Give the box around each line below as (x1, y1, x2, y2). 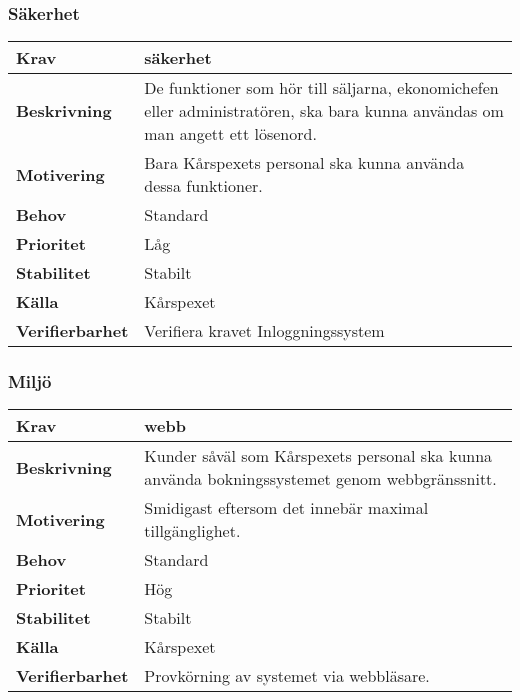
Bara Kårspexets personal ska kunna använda (144, 151, 465, 175)
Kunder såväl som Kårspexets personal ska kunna (144, 444, 493, 468)
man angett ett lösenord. (144, 122, 317, 146)
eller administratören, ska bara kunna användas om (144, 99, 504, 123)
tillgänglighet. (144, 519, 241, 543)
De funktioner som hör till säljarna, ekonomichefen (144, 76, 499, 100)
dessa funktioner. (144, 174, 263, 198)
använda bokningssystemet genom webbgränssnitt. (144, 467, 497, 491)
